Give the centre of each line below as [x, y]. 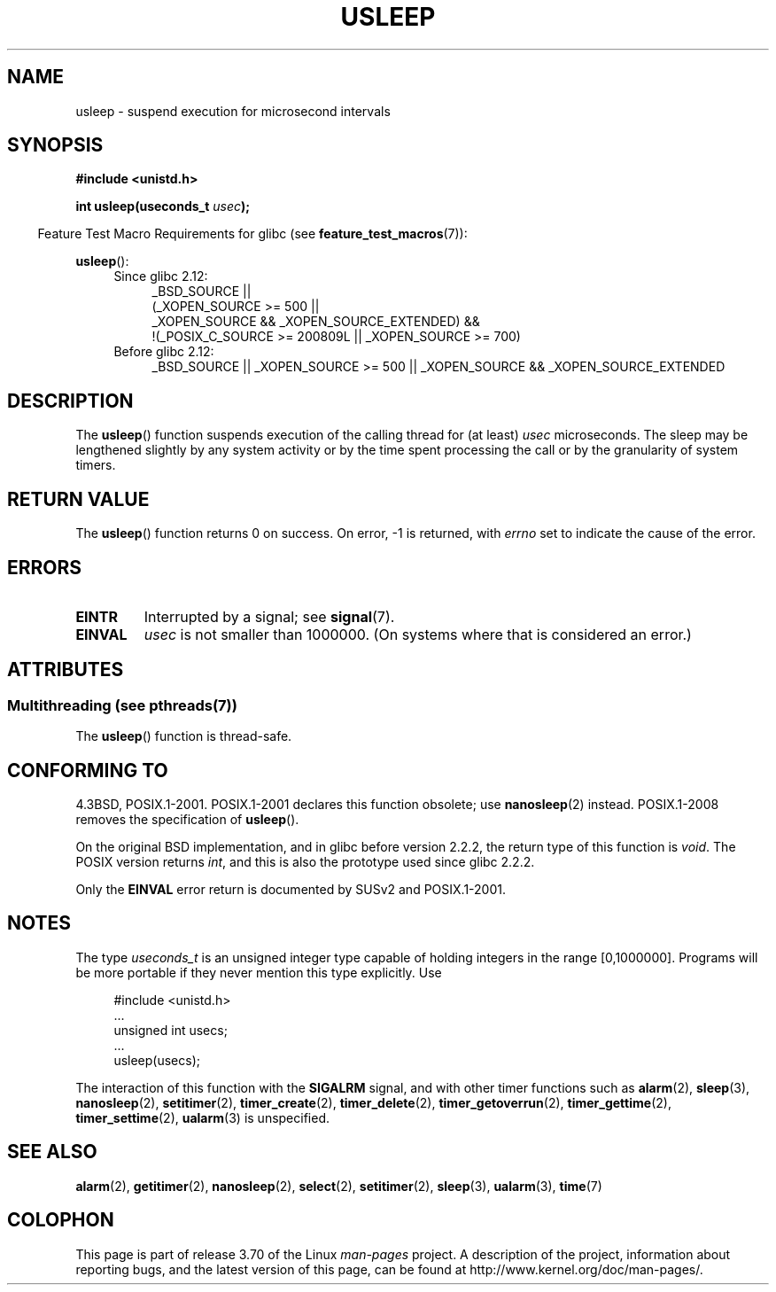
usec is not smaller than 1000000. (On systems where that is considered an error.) [418, 634]
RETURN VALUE [78, 499]
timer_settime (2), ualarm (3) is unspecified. [203, 1117]
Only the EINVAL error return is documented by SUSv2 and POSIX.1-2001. [291, 890]
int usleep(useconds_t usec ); [163, 206]
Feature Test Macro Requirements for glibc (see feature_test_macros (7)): [252, 234]
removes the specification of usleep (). [187, 820]
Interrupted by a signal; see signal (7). [269, 616]
